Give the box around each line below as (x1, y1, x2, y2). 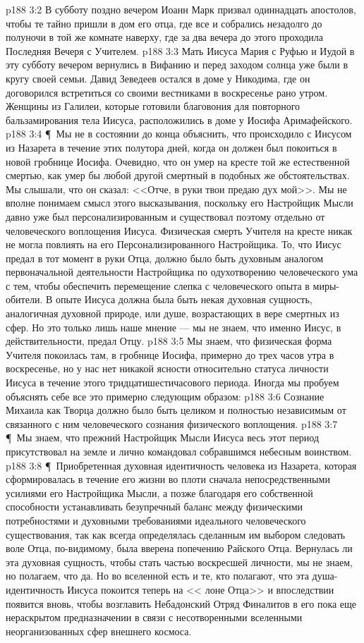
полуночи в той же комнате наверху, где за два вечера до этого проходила (6, 30, 324, 44)
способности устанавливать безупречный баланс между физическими (6, 499, 303, 514)
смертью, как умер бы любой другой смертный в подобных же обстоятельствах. (6, 168, 350, 183)
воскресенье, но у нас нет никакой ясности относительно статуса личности (6, 361, 329, 376)
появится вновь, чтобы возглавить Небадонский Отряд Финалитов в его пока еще (6, 596, 357, 611)
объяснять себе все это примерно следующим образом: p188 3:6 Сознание (6, 388, 324, 403)
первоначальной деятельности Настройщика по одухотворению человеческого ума (6, 264, 358, 279)
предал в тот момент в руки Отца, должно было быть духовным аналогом (6, 250, 324, 265)
